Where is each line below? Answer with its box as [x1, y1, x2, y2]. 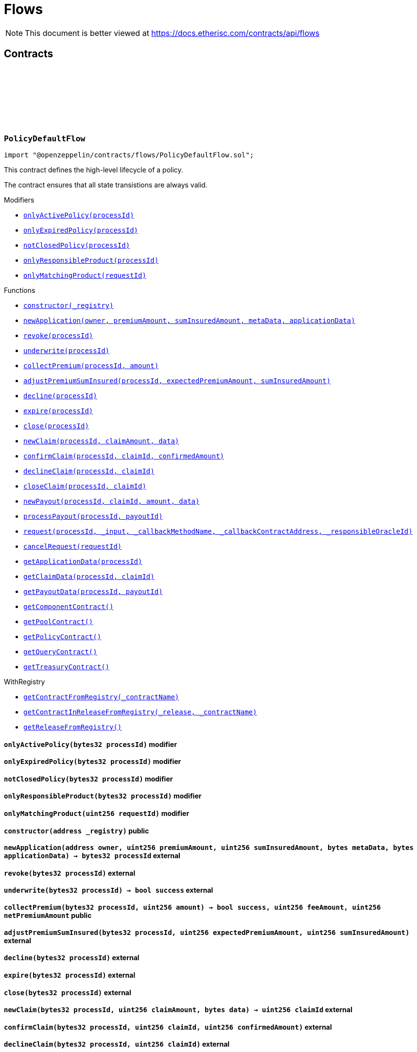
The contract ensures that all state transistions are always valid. [4, 180, 208, 189]
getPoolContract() [23, 617, 93, 626]
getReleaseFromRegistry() [23, 723, 122, 731]
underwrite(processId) [23, 346, 110, 355]
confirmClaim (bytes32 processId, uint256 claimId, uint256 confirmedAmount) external [4, 1022, 332, 1031]
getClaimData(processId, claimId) [23, 572, 155, 580]
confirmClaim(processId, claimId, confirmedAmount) [23, 452, 225, 460]
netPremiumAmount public [4, 911, 92, 920]
